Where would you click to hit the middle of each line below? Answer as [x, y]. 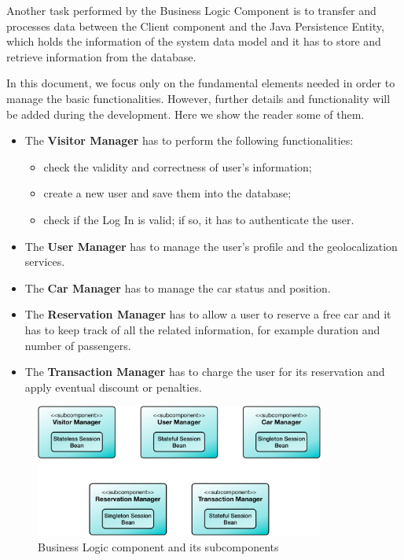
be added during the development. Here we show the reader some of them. [185, 114]
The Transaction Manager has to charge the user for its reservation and [205, 372]
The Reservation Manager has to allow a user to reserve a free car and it [208, 314]
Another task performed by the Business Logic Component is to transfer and [191, 10]
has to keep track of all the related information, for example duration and [202, 329]
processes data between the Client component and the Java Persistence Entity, [195, 26]
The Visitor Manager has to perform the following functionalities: [189, 140]
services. [45, 262]
